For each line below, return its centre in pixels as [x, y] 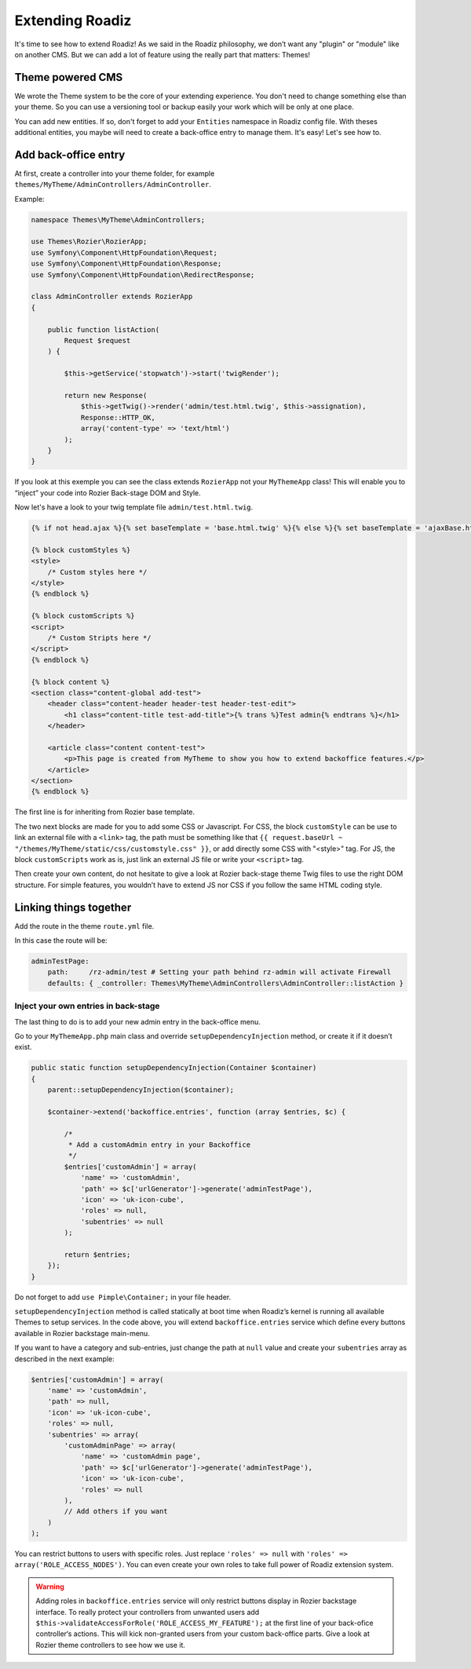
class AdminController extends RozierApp [112, 297]
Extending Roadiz [73, 20]
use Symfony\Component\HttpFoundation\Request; [124, 252]
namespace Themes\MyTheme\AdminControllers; [118, 219]
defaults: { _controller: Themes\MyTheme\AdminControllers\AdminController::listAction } [226, 983]
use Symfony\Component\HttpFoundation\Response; [126, 264]
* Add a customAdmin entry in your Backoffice [159, 1145]
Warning [50, 1587]
